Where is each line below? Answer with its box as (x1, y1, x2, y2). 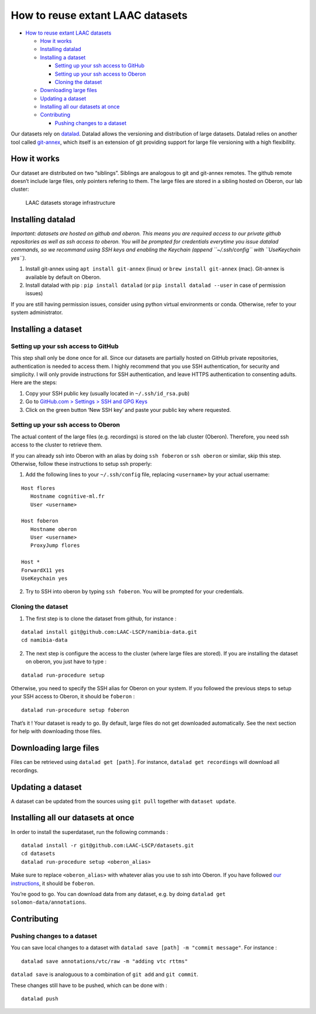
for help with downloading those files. (11, 728, 102, 735)
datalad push (21, 995, 59, 1002)
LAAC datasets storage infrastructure (25, 199, 115, 206)
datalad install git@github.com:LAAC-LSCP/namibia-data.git (21, 628, 197, 635)
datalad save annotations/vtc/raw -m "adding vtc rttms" (21, 958, 188, 965)
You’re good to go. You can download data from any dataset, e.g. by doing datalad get (11, 890, 226, 897)
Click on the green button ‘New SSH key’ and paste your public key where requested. (25, 406, 231, 413)
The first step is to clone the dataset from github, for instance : (25, 615, 177, 622)
